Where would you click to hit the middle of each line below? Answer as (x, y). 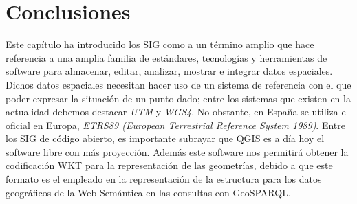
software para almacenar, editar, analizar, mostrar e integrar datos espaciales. (169, 71)
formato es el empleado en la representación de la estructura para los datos (164, 179)
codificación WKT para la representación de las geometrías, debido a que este (169, 165)
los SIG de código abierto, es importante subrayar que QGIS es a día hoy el (165, 138)
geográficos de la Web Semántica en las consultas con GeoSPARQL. (148, 192)
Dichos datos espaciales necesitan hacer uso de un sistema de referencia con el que (178, 84)
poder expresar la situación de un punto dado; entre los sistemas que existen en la (178, 98)
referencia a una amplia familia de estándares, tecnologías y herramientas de (166, 57)
